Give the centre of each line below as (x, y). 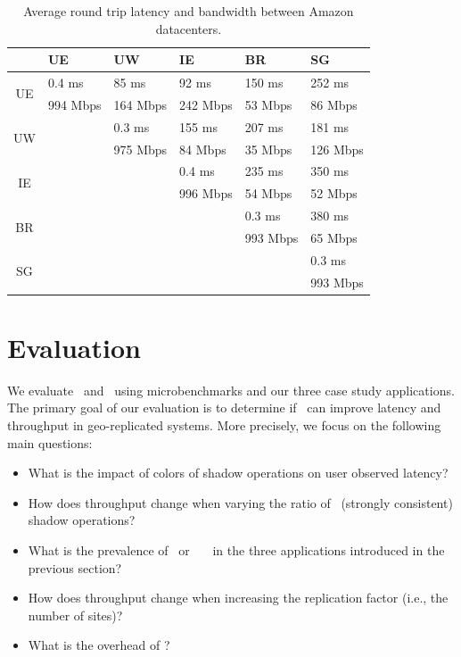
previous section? (75, 567)
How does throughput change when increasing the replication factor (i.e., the (238, 598)
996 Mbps (206, 193)
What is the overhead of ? (99, 645)
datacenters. (189, 28)
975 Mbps (140, 149)
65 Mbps (334, 237)
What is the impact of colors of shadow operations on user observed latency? (238, 473)
